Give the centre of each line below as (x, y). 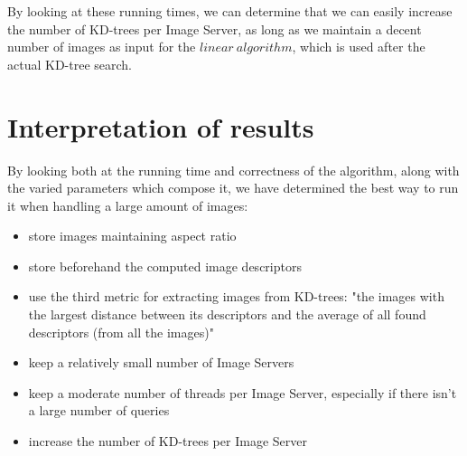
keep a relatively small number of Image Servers (161, 362)
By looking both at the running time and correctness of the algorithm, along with (233, 170)
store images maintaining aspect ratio (132, 236)
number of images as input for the (102, 47)
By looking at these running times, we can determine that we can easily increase (230, 11)
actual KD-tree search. (70, 64)
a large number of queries (99, 410)
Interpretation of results (161, 126)
